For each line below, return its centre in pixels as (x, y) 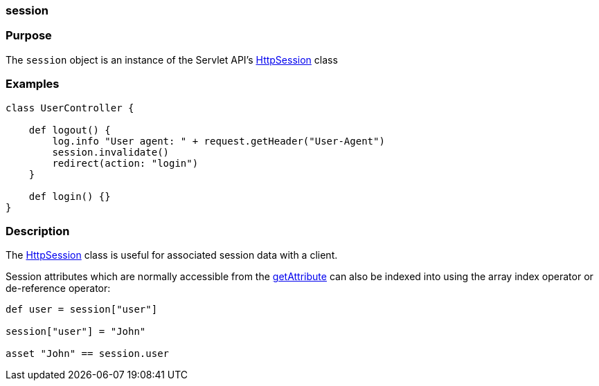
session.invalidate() (111, 152)
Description (38, 231)
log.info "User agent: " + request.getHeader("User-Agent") (218, 141)
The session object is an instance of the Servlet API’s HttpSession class (172, 59)
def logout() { (70, 130)
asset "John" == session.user (88, 354)
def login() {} (70, 196)
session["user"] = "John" (76, 332)
